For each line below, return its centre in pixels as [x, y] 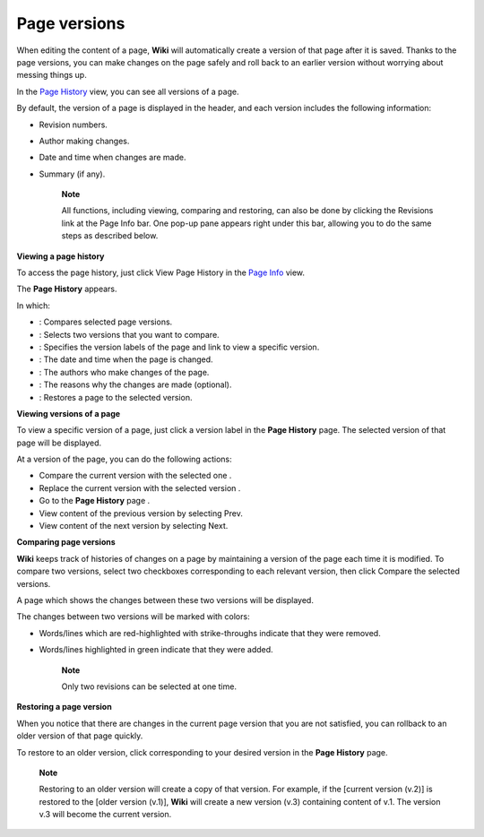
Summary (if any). [72, 174]
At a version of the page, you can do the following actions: [124, 459]
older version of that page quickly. [80, 736]
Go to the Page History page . [95, 501]
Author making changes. [84, 141]
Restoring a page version [64, 707]
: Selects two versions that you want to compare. [129, 334]
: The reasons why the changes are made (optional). [135, 384]
